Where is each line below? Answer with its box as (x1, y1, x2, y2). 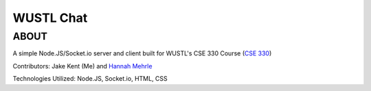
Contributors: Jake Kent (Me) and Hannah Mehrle (12, 62, 153, 70)
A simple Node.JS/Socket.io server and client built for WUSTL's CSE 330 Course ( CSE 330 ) (12, 49, 272, 57)
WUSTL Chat (12, 10, 88, 25)
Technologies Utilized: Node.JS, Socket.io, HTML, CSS (12, 75, 168, 83)
